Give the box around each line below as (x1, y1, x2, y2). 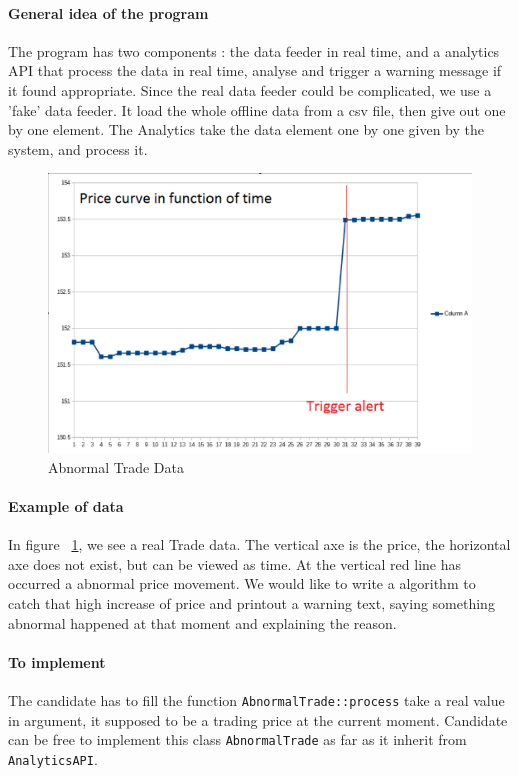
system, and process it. (8, 138, 148, 159)
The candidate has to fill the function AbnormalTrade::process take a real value (8, 690, 505, 711)
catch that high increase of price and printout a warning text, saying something (8, 593, 495, 614)
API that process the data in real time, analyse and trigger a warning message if (8, 60, 502, 81)
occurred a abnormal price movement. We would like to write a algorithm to (8, 573, 476, 594)
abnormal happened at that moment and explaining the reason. (8, 612, 397, 633)
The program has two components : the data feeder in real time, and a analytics (8, 40, 500, 61)
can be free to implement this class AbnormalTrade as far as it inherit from (8, 729, 467, 750)
